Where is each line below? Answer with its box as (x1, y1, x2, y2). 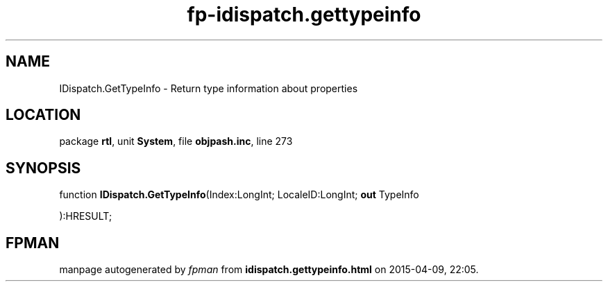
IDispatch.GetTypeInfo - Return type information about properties (59, 82, 358, 94)
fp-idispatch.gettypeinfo (187, 3, 421, 26)
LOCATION (6, 106, 81, 124)
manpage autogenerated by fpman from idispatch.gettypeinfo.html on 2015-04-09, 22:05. (59, 263, 479, 276)
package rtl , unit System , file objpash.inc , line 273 (59, 135, 293, 148)
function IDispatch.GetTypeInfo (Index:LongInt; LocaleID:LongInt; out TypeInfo (59, 189, 419, 201)
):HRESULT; (59, 210, 112, 223)
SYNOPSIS (6, 159, 81, 177)
